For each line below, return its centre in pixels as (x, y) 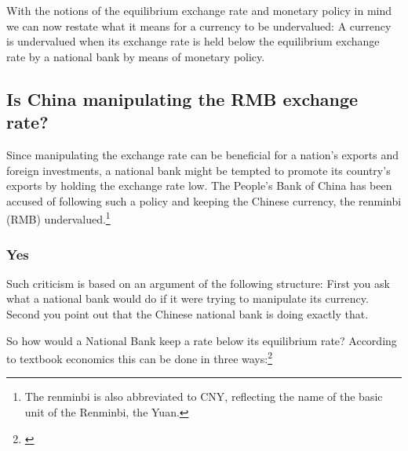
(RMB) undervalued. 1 (58, 218)
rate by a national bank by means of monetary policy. (136, 56)
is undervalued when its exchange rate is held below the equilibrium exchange (193, 41)
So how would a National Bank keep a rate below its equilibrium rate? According (202, 340)
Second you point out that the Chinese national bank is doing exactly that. (188, 314)
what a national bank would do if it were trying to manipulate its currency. (188, 298)
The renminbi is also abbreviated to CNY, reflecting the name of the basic (204, 396)
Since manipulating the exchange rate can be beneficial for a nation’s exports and (203, 154)
